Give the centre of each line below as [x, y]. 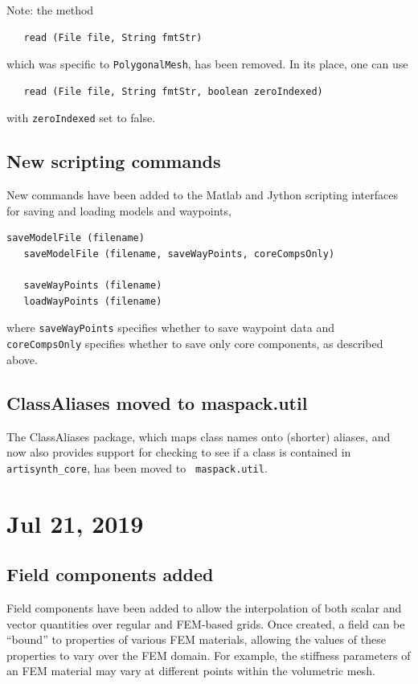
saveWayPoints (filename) [93, 286]
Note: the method [50, 10]
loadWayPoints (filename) [93, 301]
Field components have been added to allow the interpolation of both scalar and [204, 607]
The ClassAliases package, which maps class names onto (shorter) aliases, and [199, 436]
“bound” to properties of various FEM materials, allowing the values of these [196, 639]
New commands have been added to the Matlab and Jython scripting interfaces [203, 195]
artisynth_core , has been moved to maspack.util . [137, 467]
